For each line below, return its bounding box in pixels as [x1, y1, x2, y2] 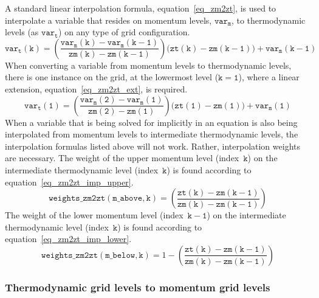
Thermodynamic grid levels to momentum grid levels [5, 279, 270, 294]
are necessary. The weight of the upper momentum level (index [5, 151, 239, 164]
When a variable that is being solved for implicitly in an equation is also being [5, 116, 298, 128]
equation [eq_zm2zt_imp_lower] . [5, 232, 132, 245]
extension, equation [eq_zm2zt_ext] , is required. [5, 82, 188, 95]
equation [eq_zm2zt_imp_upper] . [5, 175, 134, 188]
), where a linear [238, 71, 300, 83]
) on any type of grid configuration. [58, 26, 190, 38]
